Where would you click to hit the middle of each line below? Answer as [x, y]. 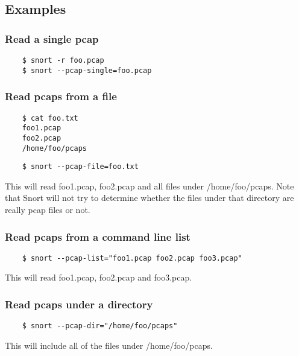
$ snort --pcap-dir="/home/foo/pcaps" [100, 326]
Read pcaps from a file [61, 96]
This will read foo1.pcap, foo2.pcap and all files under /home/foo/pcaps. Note [149, 186]
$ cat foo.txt [50, 118]
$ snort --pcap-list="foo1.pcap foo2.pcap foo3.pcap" [132, 258]
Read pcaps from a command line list [98, 236]
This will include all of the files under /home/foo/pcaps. [109, 345]
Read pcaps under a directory [79, 304]
